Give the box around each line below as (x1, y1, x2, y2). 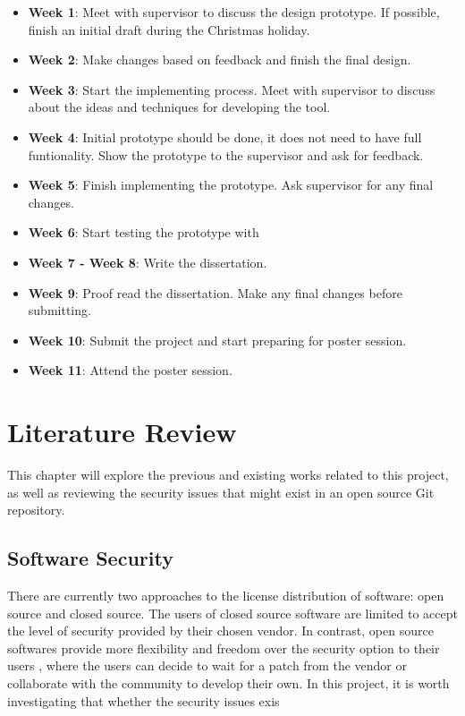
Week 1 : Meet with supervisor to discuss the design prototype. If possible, (28, 3, 440, 21)
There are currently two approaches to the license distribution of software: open (7, 586, 444, 605)
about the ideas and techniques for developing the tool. (28, 98, 331, 116)
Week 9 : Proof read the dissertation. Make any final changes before (28, 283, 402, 302)
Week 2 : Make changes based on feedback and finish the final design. (28, 50, 411, 69)
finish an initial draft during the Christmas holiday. (28, 20, 310, 38)
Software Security (7, 544, 173, 572)
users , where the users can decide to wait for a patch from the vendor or (7, 656, 407, 675)
